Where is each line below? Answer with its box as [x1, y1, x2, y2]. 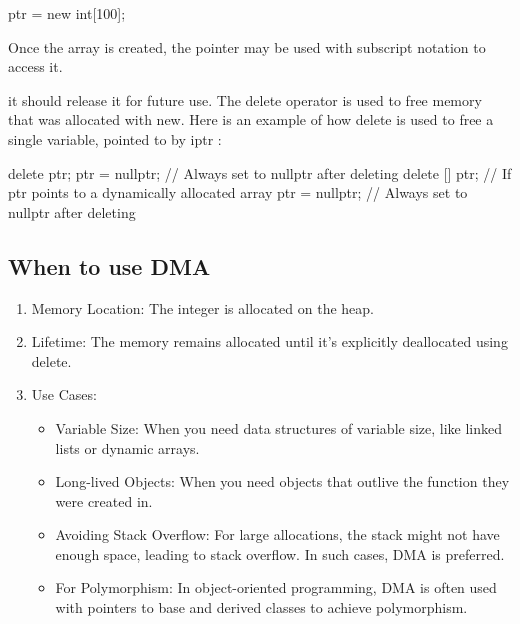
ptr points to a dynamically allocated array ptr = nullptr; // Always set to [8, 182, 468, 203]
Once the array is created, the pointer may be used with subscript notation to [8, 36, 486, 57]
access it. [8, 56, 63, 77]
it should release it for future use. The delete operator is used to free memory [8, 89, 482, 110]
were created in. [55, 490, 153, 511]
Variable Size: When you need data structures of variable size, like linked [55, 417, 503, 438]
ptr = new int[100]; [8, 3, 126, 23]
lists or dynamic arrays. [55, 437, 200, 458]
